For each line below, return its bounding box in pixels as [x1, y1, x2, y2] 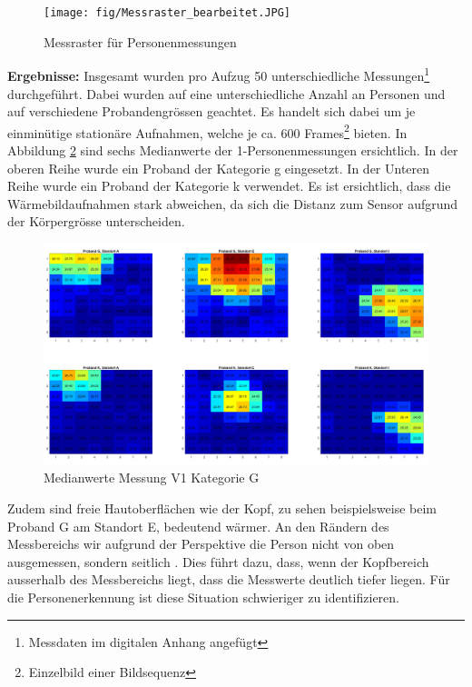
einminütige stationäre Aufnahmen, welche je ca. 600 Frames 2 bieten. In [7, 120, 408, 142]
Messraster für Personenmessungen [44, 32, 237, 51]
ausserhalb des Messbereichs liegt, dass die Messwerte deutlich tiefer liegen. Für [7, 570, 450, 589]
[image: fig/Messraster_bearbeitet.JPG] [44, 6, 291, 19]
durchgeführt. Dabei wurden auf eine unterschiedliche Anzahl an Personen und [7, 84, 446, 103]
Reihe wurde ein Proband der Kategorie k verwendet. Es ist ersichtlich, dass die [7, 176, 451, 195]
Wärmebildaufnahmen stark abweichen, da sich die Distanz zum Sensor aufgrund [7, 194, 458, 213]
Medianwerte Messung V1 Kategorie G [44, 468, 260, 487]
